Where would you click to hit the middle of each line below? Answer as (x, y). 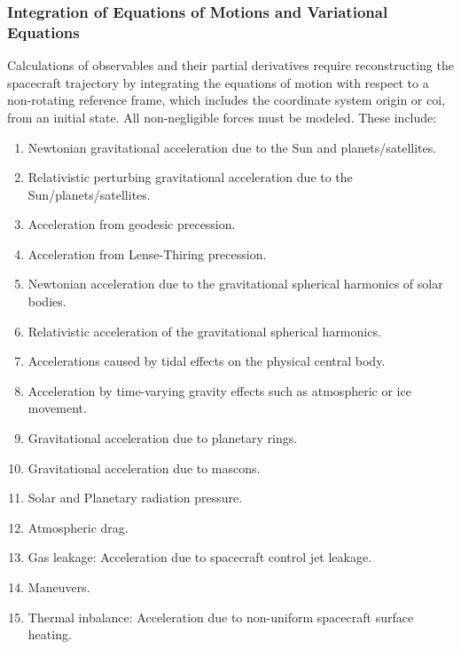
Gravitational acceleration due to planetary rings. (163, 438)
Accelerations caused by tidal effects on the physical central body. (207, 361)
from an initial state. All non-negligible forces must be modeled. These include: (222, 117)
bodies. (47, 301)
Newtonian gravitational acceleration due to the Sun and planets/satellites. (232, 147)
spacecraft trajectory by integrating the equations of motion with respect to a (218, 82)
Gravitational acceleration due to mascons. (144, 467)
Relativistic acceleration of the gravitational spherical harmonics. (204, 331)
